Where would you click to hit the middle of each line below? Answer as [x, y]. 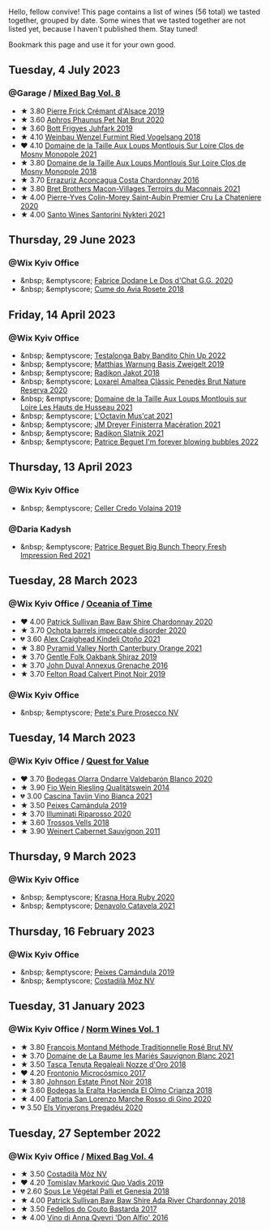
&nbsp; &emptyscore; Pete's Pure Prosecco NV [99, 712]
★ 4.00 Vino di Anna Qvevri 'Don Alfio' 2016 [94, 1218]
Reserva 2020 [44, 390]
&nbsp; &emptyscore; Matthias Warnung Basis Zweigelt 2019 [122, 364]
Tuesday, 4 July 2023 [64, 70]
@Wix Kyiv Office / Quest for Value [79, 761]
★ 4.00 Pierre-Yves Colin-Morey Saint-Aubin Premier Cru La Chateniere [141, 197]
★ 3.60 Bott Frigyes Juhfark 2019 [77, 128]
